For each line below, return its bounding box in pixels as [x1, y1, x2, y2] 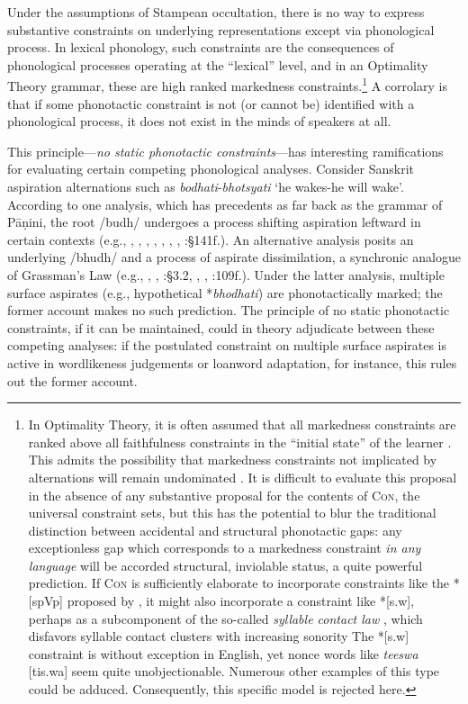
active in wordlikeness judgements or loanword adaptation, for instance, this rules [7, 353, 457, 372]
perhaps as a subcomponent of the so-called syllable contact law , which [28, 609, 423, 627]
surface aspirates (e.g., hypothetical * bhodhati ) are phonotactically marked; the [7, 283, 443, 302]
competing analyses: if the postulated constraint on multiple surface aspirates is [7, 336, 447, 355]
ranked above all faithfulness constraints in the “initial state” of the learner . [28, 432, 452, 451]
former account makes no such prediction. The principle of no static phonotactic [7, 301, 450, 320]
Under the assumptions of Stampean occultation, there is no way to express [7, 3, 425, 21]
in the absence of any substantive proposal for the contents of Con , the [28, 485, 420, 504]
